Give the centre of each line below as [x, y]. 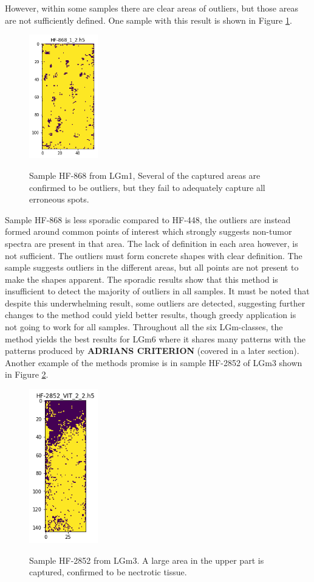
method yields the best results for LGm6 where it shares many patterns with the [155, 338]
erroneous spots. [59, 199]
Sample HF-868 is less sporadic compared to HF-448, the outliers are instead [148, 219]
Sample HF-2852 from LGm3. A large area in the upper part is [147, 560]
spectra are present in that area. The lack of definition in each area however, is [152, 243]
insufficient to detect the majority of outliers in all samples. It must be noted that [157, 291]
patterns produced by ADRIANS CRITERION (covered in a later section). [152, 351]
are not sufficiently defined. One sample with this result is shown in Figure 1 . [148, 20]
